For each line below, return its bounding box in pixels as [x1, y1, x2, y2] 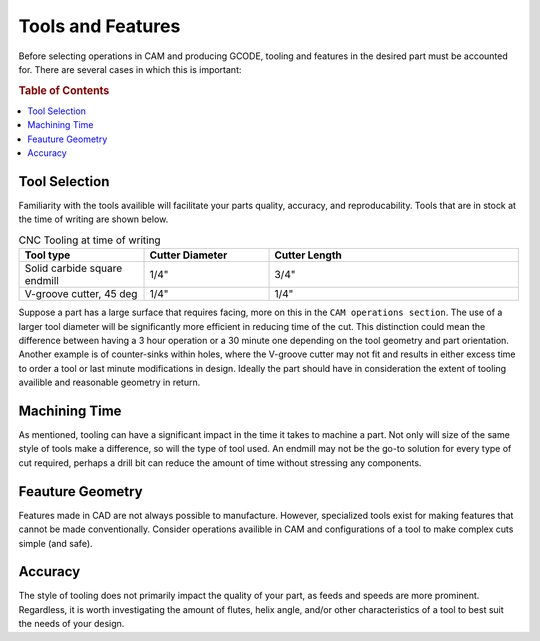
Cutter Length [274, 248, 342, 262]
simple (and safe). [18, 537, 94, 549]
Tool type [24, 248, 71, 262]
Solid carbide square [24, 261, 123, 275]
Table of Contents [18, 83, 110, 97]
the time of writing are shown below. [18, 213, 169, 225]
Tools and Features [18, 15, 181, 37]
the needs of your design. [18, 618, 125, 630]
